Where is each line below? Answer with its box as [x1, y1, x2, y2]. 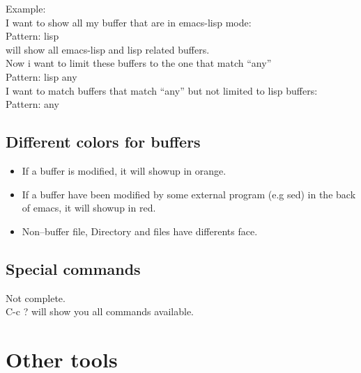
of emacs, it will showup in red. [22, 200, 156, 215]
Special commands [6, 257, 141, 279]
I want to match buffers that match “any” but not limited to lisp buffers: [6, 83, 318, 97]
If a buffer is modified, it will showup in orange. [22, 163, 226, 177]
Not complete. [6, 290, 66, 305]
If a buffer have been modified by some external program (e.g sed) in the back [22, 186, 356, 201]
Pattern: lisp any [6, 69, 77, 84]
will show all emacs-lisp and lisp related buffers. [6, 42, 210, 56]
